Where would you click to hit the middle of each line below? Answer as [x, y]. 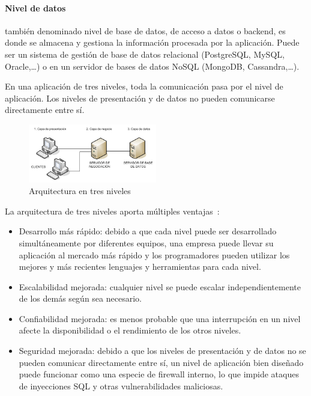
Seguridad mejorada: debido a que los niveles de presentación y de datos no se [162, 351]
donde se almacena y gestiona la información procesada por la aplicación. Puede [152, 42]
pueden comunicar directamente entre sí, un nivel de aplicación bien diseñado [161, 362]
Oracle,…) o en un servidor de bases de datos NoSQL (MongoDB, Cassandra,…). [152, 66]
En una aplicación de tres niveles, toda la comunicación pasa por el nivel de [144, 86]
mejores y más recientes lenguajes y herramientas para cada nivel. [140, 267]
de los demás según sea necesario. [80, 298]
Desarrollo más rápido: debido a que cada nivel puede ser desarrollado [148, 231]
